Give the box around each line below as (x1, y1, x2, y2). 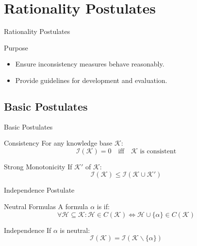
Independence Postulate (4, 185, 75, 195)
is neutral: (60, 225, 90, 235)
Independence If (4, 225, 51, 235)
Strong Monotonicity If (4, 161, 72, 171)
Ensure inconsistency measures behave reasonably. (15, 59, 164, 69)
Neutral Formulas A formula (4, 201, 88, 212)
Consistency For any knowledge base (4, 138, 113, 148)
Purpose (4, 42, 28, 52)
